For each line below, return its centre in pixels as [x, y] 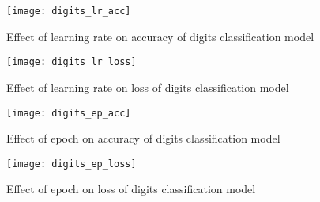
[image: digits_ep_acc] [69, 113]
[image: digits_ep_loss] [72, 164]
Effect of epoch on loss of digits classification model [131, 189]
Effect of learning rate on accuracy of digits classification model [160, 36]
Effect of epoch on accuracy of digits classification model [143, 138]
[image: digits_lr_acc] [69, 11]
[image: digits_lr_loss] [72, 62]
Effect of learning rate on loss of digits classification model [148, 87]
